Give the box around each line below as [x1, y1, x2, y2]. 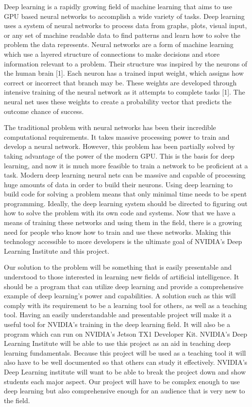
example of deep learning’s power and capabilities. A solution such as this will [4, 291, 236, 301]
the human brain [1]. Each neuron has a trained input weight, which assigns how [4, 68, 244, 78]
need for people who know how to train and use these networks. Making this [4, 227, 231, 237]
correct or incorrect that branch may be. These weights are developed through [4, 77, 237, 87]
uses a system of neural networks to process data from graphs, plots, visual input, [4, 20, 247, 31]
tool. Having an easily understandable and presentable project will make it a [4, 309, 232, 320]
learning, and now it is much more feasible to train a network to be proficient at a [4, 160, 248, 170]
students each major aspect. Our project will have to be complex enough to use [4, 376, 240, 386]
